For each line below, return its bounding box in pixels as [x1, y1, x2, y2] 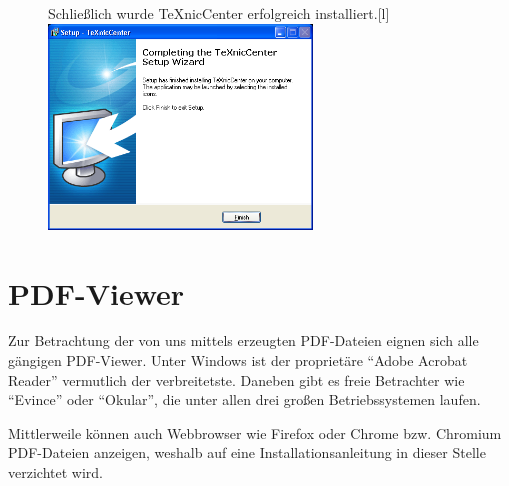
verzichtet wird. [8, 462, 103, 483]
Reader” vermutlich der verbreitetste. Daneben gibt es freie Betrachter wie [8, 369, 465, 390]
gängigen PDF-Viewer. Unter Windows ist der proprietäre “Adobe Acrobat [8, 350, 468, 371]
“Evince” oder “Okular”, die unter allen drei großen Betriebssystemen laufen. [8, 389, 481, 410]
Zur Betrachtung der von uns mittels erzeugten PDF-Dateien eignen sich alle [8, 330, 479, 351]
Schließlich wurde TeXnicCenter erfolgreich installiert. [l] [48, 3, 390, 23]
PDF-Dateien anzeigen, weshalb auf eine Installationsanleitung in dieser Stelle [8, 442, 486, 463]
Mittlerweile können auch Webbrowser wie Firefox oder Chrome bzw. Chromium [8, 422, 502, 443]
